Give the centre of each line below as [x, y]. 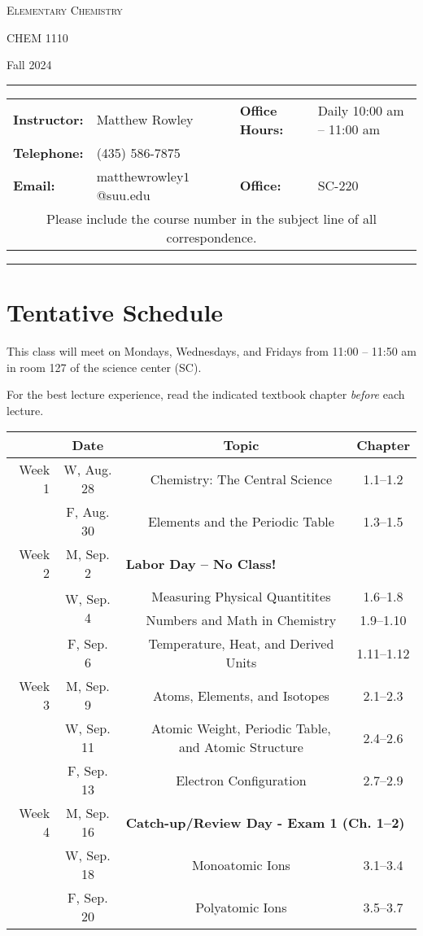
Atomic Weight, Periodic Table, [241, 728]
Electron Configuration [241, 780]
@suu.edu [123, 195]
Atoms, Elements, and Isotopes [241, 695]
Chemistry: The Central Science [241, 479]
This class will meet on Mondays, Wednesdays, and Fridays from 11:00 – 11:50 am [212, 350]
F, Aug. [88, 512]
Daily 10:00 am [361, 110]
